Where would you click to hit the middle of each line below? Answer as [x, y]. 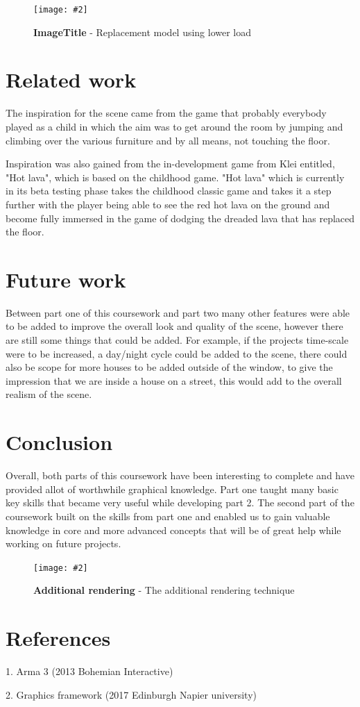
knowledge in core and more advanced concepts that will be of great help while [173, 530]
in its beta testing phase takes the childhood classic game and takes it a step [169, 191]
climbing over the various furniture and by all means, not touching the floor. [168, 140]
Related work [71, 80]
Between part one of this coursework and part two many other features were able [178, 312]
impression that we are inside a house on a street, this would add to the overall [174, 380]
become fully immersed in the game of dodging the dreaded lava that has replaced [180, 218]
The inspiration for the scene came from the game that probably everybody [166, 113]
